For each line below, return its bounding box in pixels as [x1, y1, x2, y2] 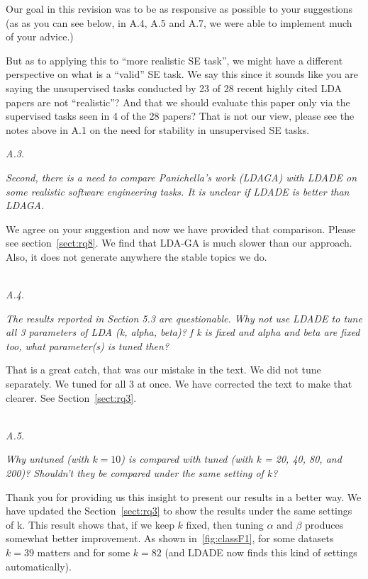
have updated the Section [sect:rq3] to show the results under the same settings [6, 503, 352, 518]
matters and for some [37, 545, 130, 559]
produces [305, 517, 344, 532]
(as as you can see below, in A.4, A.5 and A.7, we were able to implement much [6, 15, 352, 30]
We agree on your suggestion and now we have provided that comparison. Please [6, 221, 356, 236]
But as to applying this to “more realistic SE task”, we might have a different [6, 52, 343, 67]
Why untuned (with [6, 451, 89, 466]
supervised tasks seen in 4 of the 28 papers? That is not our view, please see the [6, 108, 355, 123]
